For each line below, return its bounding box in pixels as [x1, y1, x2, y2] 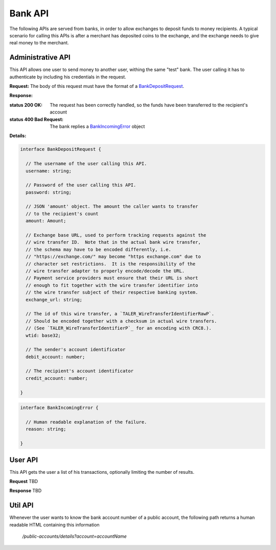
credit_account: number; [26, 375, 88, 381]
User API [9, 455, 38, 464]
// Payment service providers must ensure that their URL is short [26, 275, 198, 281]
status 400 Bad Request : [9, 116, 64, 122]
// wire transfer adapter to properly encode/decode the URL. [26, 268, 185, 273]
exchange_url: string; [26, 296, 83, 303]
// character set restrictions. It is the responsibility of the [26, 261, 196, 267]
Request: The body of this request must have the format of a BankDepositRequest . [9, 83, 185, 89]
